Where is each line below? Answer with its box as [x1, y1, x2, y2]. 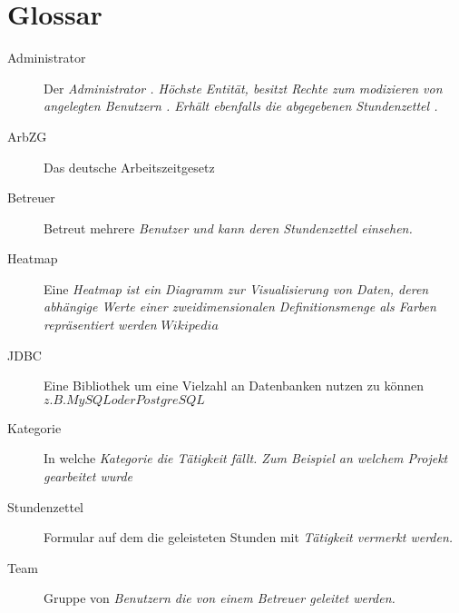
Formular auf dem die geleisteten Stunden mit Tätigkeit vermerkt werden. [44, 528, 454, 547]
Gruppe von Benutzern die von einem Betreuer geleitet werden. [44, 588, 396, 608]
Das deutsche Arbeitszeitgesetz [44, 157, 215, 176]
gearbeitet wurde [44, 467, 133, 486]
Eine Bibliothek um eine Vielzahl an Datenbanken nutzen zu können [44, 376, 425, 395]
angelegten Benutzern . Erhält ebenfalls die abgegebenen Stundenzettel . [44, 96, 438, 115]
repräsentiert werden [44, 315, 157, 334]
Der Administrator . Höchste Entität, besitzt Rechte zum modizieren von [44, 78, 443, 97]
